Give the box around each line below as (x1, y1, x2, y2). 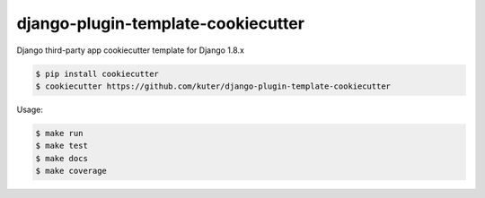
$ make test (35, 141, 89, 151)
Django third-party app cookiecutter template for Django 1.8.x (16, 45, 244, 56)
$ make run (35, 128, 84, 138)
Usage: (16, 104, 44, 115)
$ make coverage (35, 166, 108, 176)
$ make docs (35, 153, 89, 163)
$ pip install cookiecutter (35, 68, 159, 79)
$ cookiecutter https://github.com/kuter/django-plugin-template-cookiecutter (35, 81, 391, 91)
